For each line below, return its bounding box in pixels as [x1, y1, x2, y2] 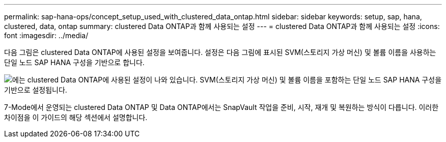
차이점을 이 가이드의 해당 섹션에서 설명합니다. [4, 113, 148, 122]
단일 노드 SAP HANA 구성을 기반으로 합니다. [4, 58, 145, 67]
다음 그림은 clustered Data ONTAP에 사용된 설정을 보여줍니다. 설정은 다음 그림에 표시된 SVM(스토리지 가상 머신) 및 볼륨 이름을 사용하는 [4, 48, 436, 56]
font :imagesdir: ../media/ [4, 31, 89, 40]
